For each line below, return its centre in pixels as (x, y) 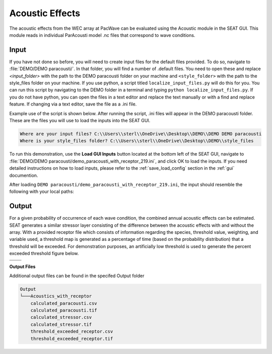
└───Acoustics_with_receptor (56, 296)
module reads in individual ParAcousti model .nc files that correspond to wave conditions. (102, 35)
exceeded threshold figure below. (44, 254)
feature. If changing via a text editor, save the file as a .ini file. (73, 104)
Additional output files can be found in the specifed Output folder (77, 276)
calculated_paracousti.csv (64, 303)
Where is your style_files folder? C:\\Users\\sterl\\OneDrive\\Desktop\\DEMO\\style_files (137, 141)
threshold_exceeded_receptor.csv (72, 332)
